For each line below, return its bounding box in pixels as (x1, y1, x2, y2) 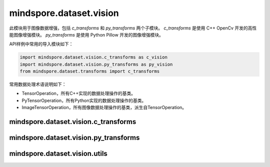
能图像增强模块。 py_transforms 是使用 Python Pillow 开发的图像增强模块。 (9, 31, 163, 37)
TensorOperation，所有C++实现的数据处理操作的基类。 (21, 90, 136, 96)
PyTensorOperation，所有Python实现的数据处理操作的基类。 (21, 97, 146, 103)
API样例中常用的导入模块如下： (9, 41, 73, 47)
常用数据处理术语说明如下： (9, 81, 66, 87)
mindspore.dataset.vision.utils (9, 149, 107, 158)
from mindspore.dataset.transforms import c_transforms (19, 68, 160, 74)
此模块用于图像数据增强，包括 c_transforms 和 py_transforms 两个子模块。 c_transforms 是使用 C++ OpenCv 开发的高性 (9, 25, 257, 31)
